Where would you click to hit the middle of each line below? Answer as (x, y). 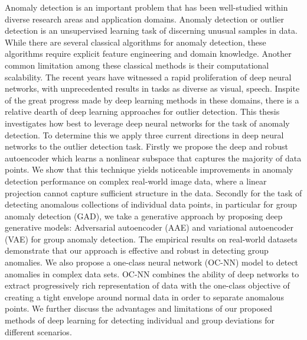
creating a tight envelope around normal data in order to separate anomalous (144, 297)
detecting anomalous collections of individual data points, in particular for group (151, 204)
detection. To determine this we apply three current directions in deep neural (144, 135)
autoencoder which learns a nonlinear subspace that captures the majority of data (153, 158)
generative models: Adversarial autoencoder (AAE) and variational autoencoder (149, 227)
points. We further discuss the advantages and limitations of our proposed (139, 308)
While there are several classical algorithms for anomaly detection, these (135, 42)
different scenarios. (38, 331)
